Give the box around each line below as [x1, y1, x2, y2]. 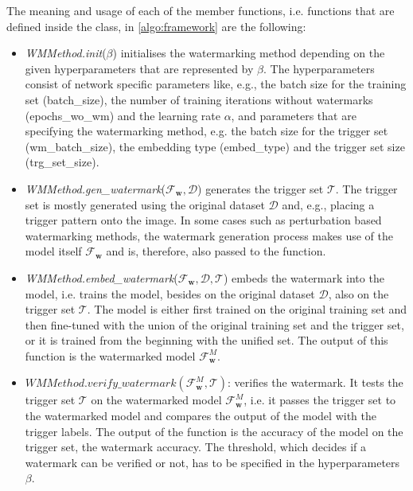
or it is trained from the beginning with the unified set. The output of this [25, 332, 388, 349]
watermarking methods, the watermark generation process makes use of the [25, 227, 393, 244]
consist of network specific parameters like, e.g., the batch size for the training [25, 76, 407, 92]
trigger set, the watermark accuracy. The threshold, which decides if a [25, 438, 367, 455]
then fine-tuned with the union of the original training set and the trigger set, [25, 316, 404, 333]
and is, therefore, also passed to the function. [106, 243, 326, 259]
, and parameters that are [231, 107, 357, 123]
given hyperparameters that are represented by [25, 60, 254, 76]
